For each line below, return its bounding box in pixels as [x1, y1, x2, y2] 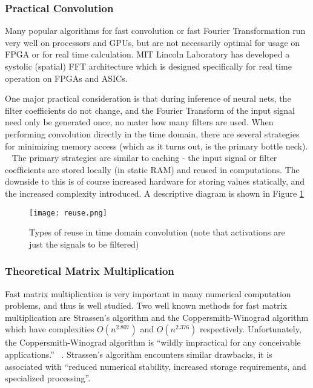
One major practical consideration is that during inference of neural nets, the [5, 92, 291, 105]
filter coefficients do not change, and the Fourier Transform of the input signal [5, 104, 295, 116]
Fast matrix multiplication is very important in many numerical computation [5, 287, 291, 300]
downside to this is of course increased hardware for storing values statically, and [5, 175, 305, 188]
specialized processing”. [5, 372, 91, 384]
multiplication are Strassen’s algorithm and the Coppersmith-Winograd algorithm [5, 311, 309, 323]
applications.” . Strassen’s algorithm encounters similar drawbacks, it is [5, 347, 272, 360]
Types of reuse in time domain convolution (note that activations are [29, 226, 285, 238]
